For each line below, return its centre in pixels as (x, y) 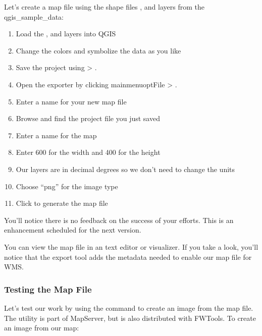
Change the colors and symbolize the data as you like (98, 50)
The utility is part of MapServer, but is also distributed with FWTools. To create (130, 318)
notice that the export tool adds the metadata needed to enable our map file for (128, 257)
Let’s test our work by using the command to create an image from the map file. (129, 307)
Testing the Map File (48, 289)
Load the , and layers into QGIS (66, 34)
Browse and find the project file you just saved (88, 118)
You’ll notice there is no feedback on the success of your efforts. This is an (119, 220)
